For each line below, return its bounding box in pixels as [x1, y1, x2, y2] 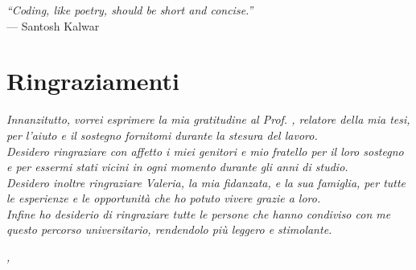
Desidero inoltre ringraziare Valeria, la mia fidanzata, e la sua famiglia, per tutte [6, 174, 406, 190]
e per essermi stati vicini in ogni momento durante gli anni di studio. [6, 158, 348, 175]
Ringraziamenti [6, 64, 179, 97]
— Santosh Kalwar [6, 17, 100, 34]
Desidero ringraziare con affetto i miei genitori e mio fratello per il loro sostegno [6, 142, 404, 159]
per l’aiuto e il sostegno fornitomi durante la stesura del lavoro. [6, 126, 318, 143]
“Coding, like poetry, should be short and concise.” [6, 2, 253, 18]
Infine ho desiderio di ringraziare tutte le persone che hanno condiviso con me [6, 205, 391, 222]
